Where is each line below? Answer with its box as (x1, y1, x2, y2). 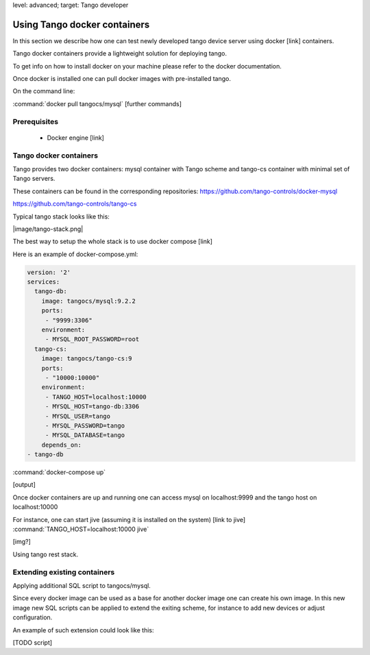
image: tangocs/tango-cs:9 (41, 355, 133, 362)
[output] (12, 480, 36, 489)
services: (27, 278, 60, 286)
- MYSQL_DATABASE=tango (45, 432, 125, 439)
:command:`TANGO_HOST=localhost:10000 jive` (12, 525, 149, 534)
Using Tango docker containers (12, 18, 150, 30)
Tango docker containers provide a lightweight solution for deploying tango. (12, 49, 227, 58)
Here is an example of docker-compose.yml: (12, 250, 138, 258)
